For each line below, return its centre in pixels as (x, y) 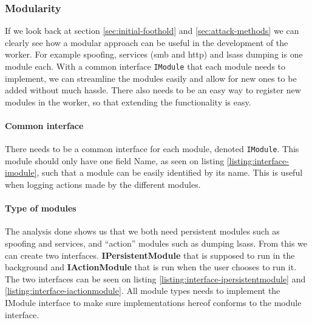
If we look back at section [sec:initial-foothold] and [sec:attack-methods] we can (152, 31)
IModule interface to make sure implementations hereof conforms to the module (153, 303)
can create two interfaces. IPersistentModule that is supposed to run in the (150, 255)
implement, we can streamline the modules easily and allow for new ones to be (151, 78)
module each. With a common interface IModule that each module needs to (145, 66)
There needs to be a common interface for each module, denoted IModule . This (152, 149)
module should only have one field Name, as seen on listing (115, 160)
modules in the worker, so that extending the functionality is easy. (128, 102)
